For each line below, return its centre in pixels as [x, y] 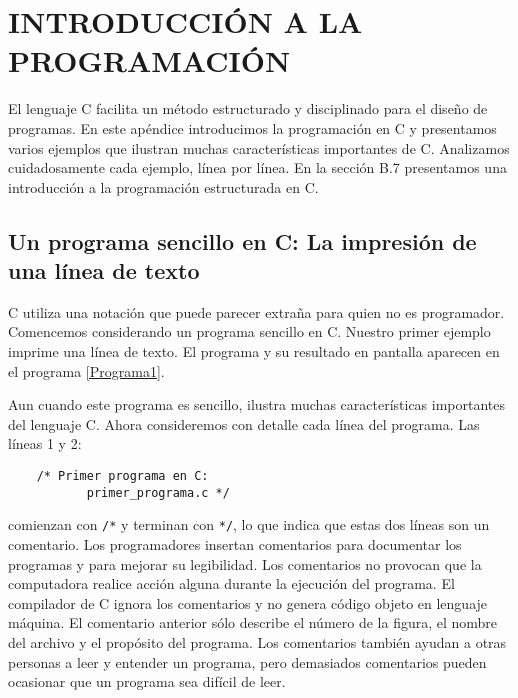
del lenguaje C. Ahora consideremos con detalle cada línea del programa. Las [244, 423]
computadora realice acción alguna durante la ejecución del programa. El [231, 583]
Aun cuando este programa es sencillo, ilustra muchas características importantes [257, 404]
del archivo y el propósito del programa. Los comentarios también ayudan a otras [257, 641]
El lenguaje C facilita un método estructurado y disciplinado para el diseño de [248, 108]
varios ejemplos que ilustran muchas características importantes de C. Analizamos [259, 147]
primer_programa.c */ [158, 492]
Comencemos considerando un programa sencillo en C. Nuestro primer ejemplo [249, 331]
